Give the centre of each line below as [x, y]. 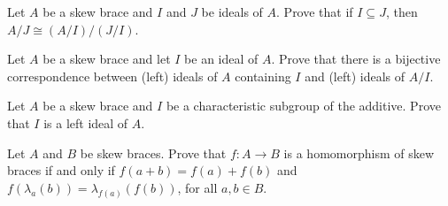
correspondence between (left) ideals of [112, 76]
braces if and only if [61, 170]
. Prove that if [315, 11]
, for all [197, 187]
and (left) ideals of [355, 76]
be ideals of [232, 11]
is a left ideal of [86, 122]
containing [263, 76]
